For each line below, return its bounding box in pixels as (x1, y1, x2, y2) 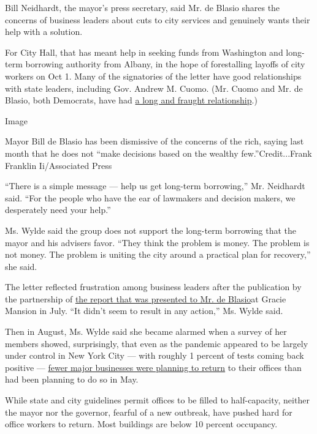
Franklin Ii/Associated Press (5, 159, 112, 171)
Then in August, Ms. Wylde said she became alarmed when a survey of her (5, 325, 287, 338)
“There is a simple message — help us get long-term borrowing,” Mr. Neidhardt (5, 179, 305, 192)
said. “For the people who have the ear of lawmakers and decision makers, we (5, 191, 296, 204)
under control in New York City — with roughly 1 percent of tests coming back (5, 349, 304, 362)
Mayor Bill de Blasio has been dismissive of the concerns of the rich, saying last (5, 135, 304, 148)
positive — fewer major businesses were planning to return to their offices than (5, 361, 302, 373)
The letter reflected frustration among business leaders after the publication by (5, 280, 302, 293)
